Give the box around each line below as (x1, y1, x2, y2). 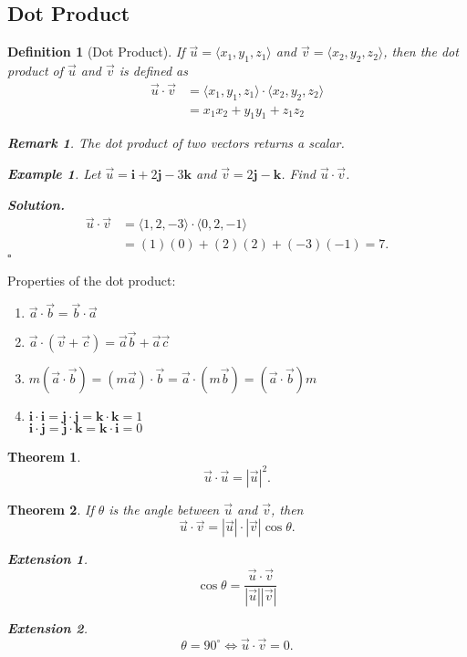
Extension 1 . (7, 549, 88, 568)
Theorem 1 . (7, 446, 81, 465)
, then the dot (383, 42, 459, 61)
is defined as (119, 61, 188, 79)
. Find (281, 164, 316, 183)
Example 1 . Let (7, 164, 101, 183)
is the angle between (109, 499, 220, 518)
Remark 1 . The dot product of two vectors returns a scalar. (7, 133, 345, 152)
